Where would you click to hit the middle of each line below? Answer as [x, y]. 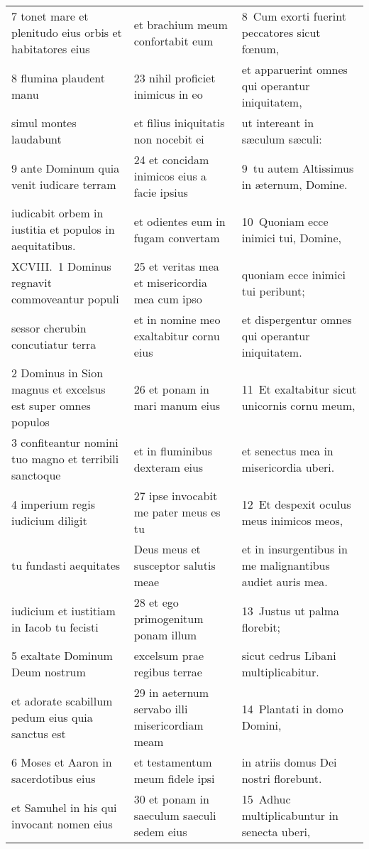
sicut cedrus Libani [289, 655]
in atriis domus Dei [289, 762]
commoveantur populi [65, 299]
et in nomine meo [177, 319]
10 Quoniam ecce [285, 221]
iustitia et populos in [63, 229]
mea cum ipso [168, 299]
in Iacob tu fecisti [55, 627]
